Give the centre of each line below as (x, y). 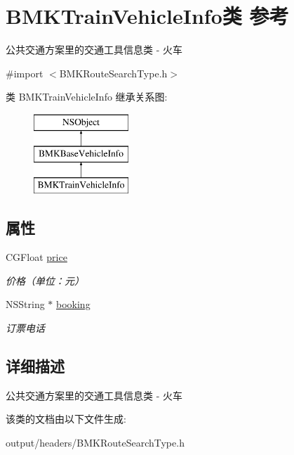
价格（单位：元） (45, 280)
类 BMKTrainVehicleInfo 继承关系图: (87, 97)
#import (25, 73)
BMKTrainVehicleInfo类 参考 (147, 16)
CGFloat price (36, 257)
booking (73, 304)
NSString (25, 304)
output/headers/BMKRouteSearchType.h (95, 442)
